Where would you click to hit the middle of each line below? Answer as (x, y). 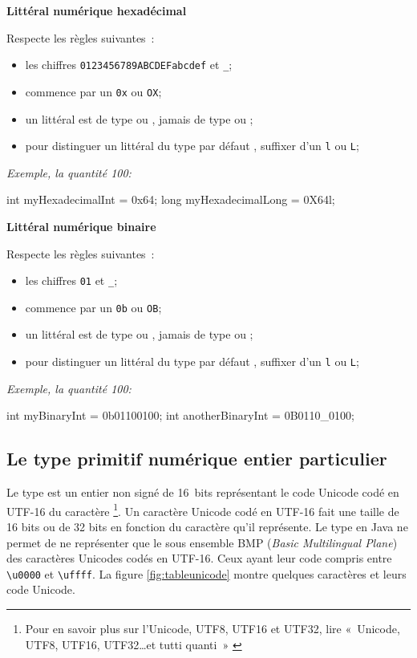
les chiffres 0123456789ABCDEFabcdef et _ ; (129, 65)
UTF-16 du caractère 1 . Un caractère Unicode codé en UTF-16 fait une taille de (203, 510)
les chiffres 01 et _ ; (71, 280)
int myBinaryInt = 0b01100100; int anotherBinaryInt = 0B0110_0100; (180, 415)
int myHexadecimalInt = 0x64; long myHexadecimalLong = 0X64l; (171, 199)
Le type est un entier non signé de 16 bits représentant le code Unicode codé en (203, 492)
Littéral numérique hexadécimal (97, 10)
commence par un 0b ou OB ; (93, 307)
